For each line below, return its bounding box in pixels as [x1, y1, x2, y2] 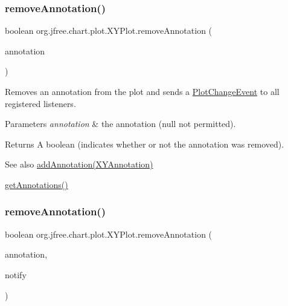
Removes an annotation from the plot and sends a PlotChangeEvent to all [5, 85, 280, 97]
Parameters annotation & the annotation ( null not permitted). [5, 117, 236, 130]
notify [5, 268, 27, 281]
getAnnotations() [5, 178, 68, 190]
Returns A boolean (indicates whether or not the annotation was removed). [5, 137, 284, 150]
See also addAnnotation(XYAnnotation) [5, 158, 153, 171]
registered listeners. [5, 97, 76, 109]
